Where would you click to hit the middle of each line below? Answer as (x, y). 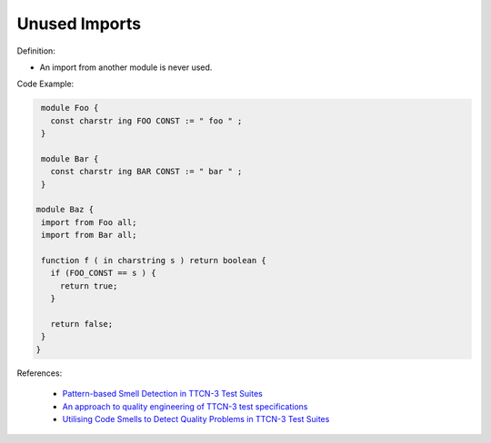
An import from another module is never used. (126, 67)
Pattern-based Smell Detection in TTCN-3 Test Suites (162, 394)
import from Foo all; (89, 222)
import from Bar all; (89, 235)
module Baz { (65, 210)
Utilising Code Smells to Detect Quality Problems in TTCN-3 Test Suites (196, 418)
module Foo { (70, 108)
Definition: (36, 51)
